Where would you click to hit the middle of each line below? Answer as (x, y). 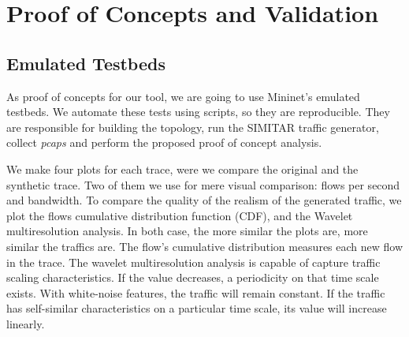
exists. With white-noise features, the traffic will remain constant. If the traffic (196, 292)
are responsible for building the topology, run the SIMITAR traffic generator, (193, 127)
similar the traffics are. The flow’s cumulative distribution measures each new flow (205, 246)
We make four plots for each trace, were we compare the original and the (182, 168)
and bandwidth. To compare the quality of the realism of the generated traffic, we (204, 200)
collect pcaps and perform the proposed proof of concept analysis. (164, 142)
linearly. (26, 323)
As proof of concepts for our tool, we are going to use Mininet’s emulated (183, 96)
